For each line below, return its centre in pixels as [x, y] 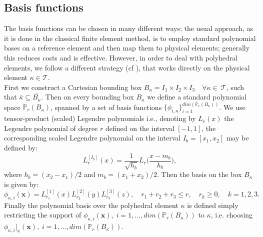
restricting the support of [43, 215]
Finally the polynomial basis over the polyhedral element [91, 205]
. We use [232, 107]
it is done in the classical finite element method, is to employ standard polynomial [130, 38]
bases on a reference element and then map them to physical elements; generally [127, 48]
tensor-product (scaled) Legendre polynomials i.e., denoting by [100, 118]
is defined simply [213, 205]
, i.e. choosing [232, 215]
